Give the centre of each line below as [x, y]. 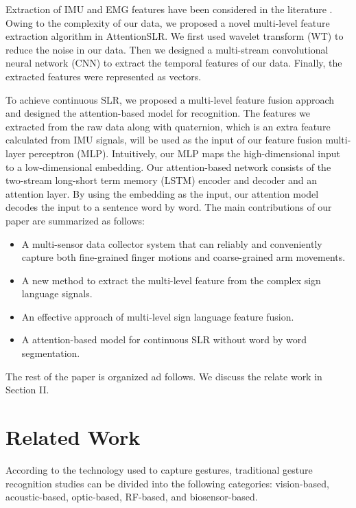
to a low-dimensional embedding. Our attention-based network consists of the [168, 166]
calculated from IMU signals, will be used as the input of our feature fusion [164, 140]
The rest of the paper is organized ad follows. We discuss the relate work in [164, 376]
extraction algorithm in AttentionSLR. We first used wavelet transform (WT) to [175, 36]
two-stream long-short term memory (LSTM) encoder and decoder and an [162, 180]
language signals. [57, 293]
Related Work [73, 437]
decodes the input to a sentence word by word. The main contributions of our [169, 207]
